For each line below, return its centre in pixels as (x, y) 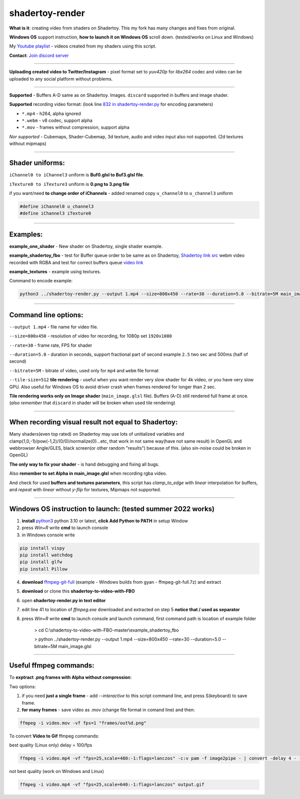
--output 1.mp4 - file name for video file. (54, 327)
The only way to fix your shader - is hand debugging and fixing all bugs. (84, 464)
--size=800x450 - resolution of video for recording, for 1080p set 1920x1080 (91, 336)
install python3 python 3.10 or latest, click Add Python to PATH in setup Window (105, 521)
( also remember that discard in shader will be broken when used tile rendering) (92, 403)
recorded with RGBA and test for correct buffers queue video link (76, 262)
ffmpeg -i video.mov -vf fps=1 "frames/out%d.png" (83, 723)
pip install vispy (42, 548)
